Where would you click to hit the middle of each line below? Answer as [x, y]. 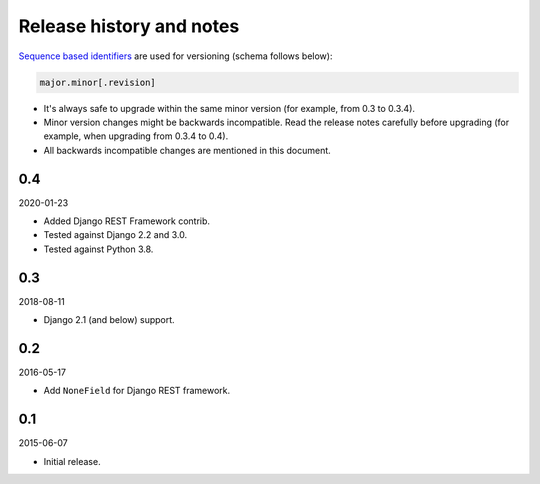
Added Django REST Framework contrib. [126, 221]
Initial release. [72, 461]
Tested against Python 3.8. [98, 249]
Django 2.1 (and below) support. [109, 320]
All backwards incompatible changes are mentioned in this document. [187, 150]
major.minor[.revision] [98, 82]
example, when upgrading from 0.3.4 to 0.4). [136, 136]
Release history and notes [129, 26]
